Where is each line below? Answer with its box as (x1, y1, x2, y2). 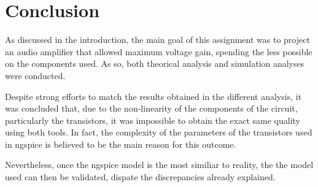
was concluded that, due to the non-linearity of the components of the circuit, (5, 102, 298, 115)
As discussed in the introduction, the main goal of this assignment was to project (5, 33, 310, 46)
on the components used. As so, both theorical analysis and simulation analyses (5, 57, 304, 70)
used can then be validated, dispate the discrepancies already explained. (5, 170, 276, 183)
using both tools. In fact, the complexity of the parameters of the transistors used (5, 126, 312, 139)
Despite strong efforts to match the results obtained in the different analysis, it (5, 90, 302, 102)
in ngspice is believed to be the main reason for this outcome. (5, 137, 236, 150)
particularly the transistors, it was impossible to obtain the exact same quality (5, 113, 300, 126)
